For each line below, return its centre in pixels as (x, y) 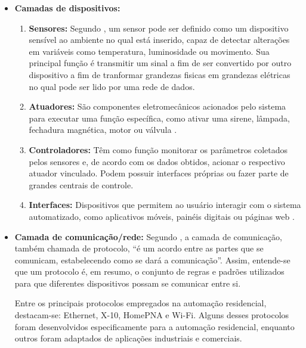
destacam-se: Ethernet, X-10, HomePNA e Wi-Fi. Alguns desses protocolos (152, 315)
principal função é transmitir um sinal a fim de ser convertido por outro (160, 63)
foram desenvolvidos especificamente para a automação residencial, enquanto (154, 326)
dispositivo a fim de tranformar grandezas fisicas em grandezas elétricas (160, 74)
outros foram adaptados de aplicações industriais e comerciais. (128, 338)
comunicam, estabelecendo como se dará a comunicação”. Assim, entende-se (152, 260)
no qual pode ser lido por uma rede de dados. (112, 86)
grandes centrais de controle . (81, 184)
